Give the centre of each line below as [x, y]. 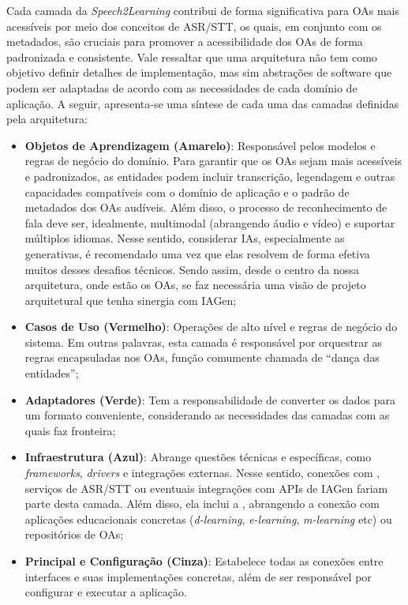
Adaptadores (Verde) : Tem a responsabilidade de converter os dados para [210, 399]
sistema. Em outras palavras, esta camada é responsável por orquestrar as [204, 342]
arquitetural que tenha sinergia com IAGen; [131, 300]
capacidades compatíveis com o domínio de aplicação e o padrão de [187, 192]
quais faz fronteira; [70, 430]
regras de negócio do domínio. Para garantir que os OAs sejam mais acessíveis [213, 161]
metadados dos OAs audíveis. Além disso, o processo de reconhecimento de [206, 207]
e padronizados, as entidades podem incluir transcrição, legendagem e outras [210, 176]
